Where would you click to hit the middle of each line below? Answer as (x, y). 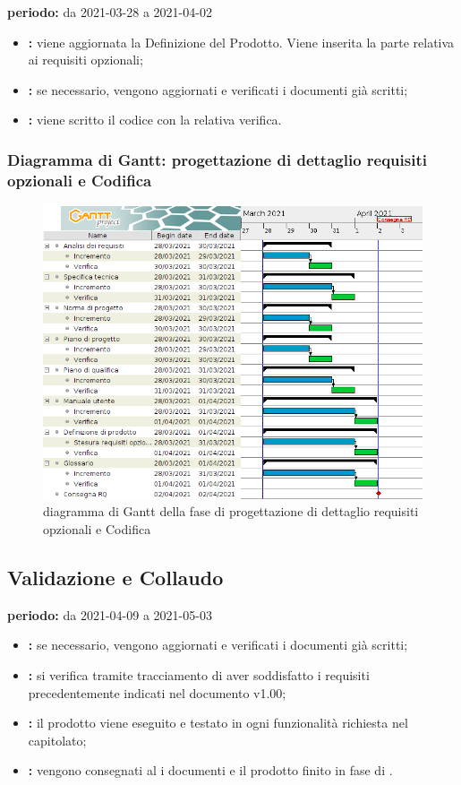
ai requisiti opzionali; (85, 60)
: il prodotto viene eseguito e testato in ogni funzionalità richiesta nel (218, 723)
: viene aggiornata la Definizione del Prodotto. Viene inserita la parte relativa (241, 42)
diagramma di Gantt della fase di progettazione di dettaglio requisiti (231, 511)
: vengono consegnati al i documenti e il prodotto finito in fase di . (210, 770)
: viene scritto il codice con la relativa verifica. (155, 120)
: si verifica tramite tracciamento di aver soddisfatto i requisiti (199, 674)
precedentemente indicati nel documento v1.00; (157, 692)
